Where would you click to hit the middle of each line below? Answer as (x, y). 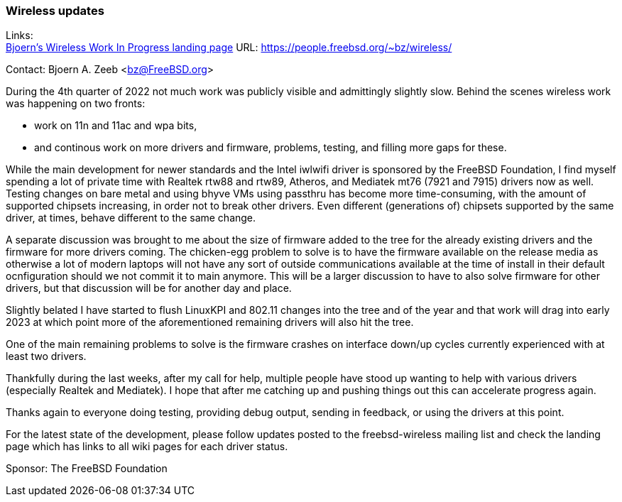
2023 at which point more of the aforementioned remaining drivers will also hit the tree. (210, 322)
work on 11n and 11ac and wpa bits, (116, 126)
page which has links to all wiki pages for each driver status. (147, 447)
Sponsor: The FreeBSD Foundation (87, 469)
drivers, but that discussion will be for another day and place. (149, 288)
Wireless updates (55, 11)
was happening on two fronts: (76, 104)
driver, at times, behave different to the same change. (131, 218)
